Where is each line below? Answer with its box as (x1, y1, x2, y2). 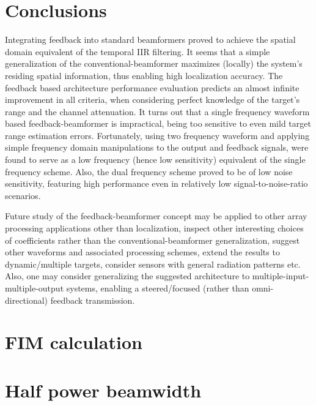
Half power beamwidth (5, 377, 202, 402)
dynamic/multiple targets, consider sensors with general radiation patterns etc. (5, 257, 301, 270)
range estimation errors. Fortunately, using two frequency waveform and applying (5, 129, 310, 141)
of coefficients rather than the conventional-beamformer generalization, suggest (5, 233, 300, 246)
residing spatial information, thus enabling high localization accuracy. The (5, 69, 283, 81)
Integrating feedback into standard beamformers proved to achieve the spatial (5, 33, 296, 46)
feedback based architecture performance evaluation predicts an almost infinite (5, 81, 299, 94)
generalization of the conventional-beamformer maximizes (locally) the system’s (5, 57, 303, 70)
